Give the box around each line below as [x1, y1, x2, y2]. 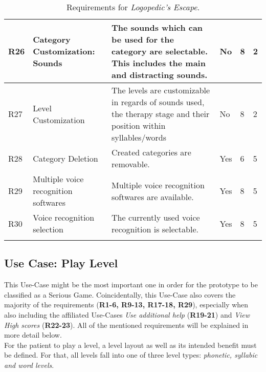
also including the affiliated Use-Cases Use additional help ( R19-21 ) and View [4, 309, 250, 320]
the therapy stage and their [112, 108, 210, 120]
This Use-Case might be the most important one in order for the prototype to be [4, 279, 258, 290]
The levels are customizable [112, 84, 210, 96]
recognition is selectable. [112, 223, 198, 235]
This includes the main [112, 57, 206, 69]
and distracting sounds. [112, 69, 208, 81]
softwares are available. [112, 190, 194, 203]
